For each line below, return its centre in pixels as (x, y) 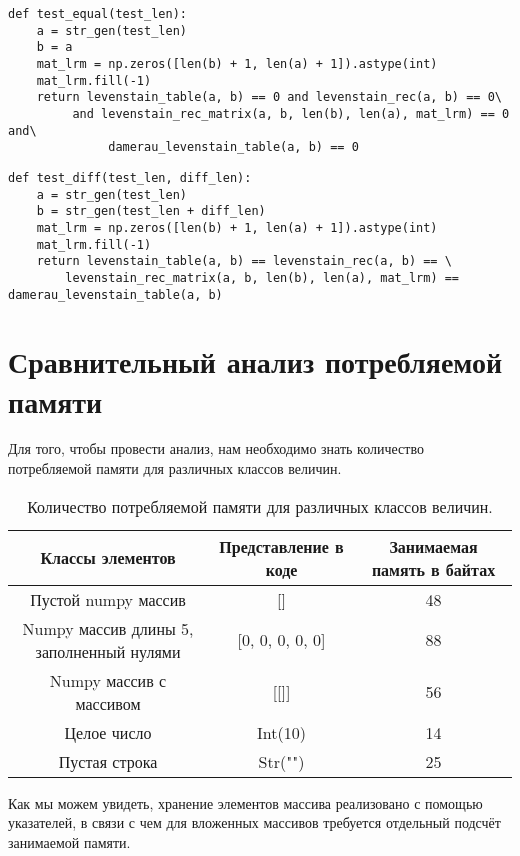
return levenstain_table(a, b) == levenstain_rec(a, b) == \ (244, 261)
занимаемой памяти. (69, 841)
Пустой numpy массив (108, 599)
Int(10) (281, 732)
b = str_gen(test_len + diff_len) (151, 211)
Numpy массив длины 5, (108, 628)
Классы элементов (108, 558)
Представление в (281, 546)
